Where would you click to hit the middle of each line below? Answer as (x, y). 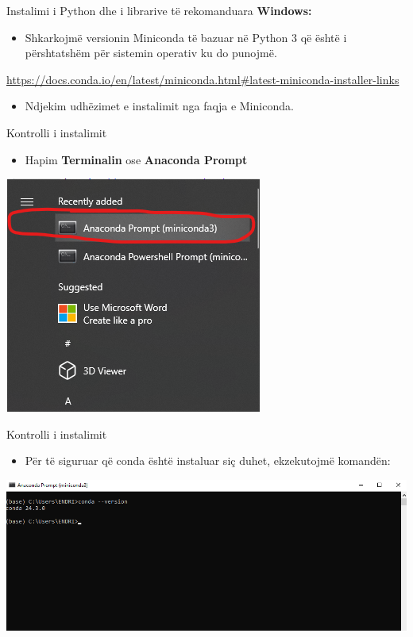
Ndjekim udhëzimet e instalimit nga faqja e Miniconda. (159, 106)
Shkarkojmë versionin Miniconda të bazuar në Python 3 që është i (186, 37)
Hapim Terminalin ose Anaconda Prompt (136, 159)
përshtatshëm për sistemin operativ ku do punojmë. (151, 53)
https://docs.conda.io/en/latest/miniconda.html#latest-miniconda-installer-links (203, 79)
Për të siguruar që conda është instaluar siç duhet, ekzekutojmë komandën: (208, 460)
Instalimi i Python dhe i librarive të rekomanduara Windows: (159, 10)
